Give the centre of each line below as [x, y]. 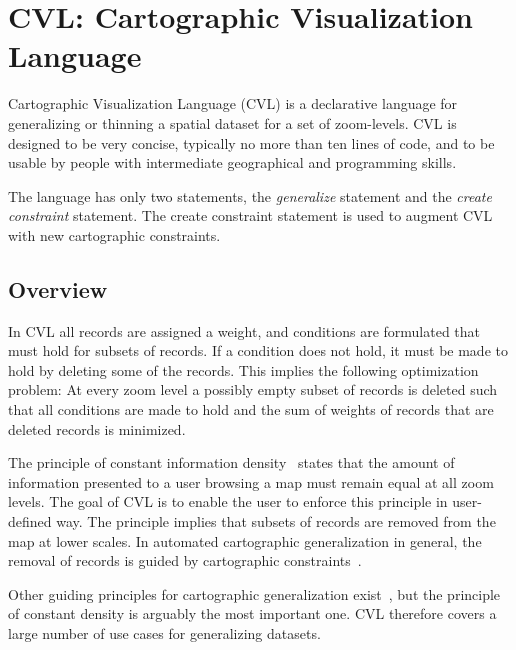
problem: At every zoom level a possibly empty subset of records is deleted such [253, 389]
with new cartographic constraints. [114, 234]
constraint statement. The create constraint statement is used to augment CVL [250, 215]
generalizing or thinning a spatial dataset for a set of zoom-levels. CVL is [232, 122]
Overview [58, 288]
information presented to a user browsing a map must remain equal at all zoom [251, 481]
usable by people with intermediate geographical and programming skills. [232, 162]
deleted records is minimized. [97, 428]
